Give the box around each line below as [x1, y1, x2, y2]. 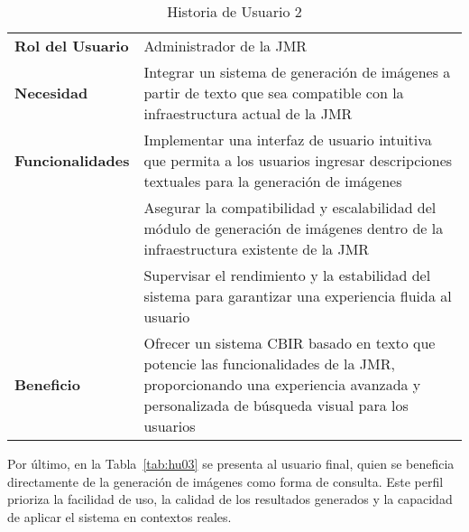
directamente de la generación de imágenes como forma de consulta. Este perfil [7, 471, 444, 490]
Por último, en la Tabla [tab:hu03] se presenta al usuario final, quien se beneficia [7, 454, 455, 472]
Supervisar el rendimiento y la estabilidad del [143, 265, 431, 285]
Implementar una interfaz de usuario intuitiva [143, 129, 432, 150]
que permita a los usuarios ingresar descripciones [143, 150, 453, 171]
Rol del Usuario [14, 35, 129, 56]
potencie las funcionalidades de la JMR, [143, 353, 395, 374]
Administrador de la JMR [143, 35, 308, 56]
